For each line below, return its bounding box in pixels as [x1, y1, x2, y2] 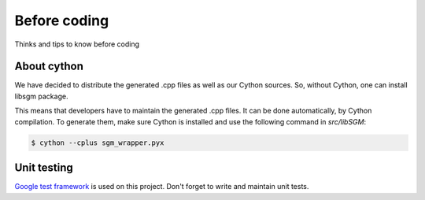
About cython [14, 60, 84, 73]
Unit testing [14, 161, 74, 175]
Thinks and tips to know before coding [14, 39, 140, 49]
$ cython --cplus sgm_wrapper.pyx [31, 138, 164, 147]
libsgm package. [14, 91, 68, 101]
